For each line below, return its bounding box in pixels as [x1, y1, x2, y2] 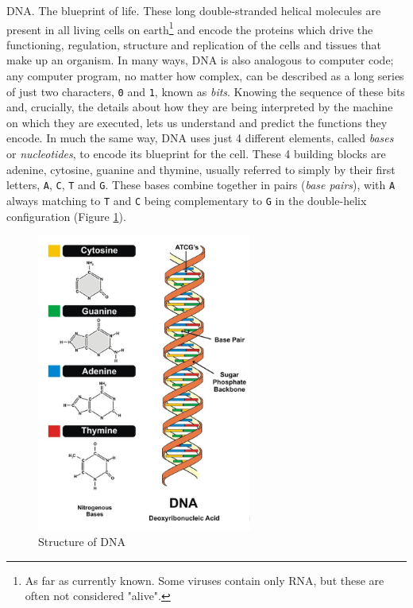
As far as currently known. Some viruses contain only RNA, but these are [25, 571, 384, 588]
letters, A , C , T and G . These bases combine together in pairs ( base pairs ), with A [6, 176, 396, 193]
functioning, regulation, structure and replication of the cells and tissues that [6, 36, 381, 52]
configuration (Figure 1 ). [6, 207, 126, 224]
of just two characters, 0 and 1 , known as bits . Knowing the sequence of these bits [6, 83, 405, 99]
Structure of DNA [38, 533, 125, 550]
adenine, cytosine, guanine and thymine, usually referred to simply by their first [6, 161, 396, 177]
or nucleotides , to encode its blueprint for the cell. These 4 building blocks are [6, 145, 386, 162]
